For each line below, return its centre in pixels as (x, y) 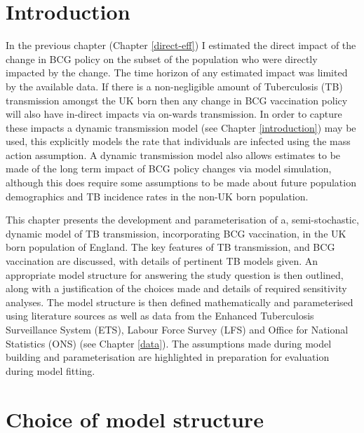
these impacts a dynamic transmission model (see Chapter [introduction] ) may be (181, 127)
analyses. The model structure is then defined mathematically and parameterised (180, 302)
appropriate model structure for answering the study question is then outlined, (175, 274)
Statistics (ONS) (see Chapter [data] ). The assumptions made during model (169, 343)
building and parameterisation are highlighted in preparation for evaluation (168, 357)
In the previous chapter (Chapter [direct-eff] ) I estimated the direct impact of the (181, 45)
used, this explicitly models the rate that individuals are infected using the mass (178, 141)
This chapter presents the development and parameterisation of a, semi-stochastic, (182, 220)
